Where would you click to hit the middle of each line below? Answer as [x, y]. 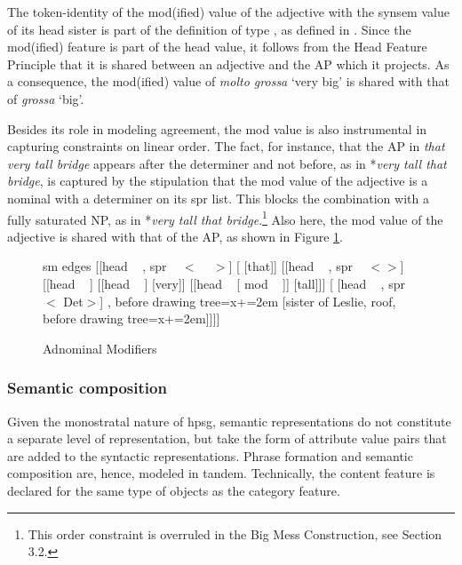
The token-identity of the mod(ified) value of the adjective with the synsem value [228, 12]
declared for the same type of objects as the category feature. [174, 490]
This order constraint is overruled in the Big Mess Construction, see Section [235, 533]
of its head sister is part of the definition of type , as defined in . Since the [209, 29]
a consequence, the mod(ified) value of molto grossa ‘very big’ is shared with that [228, 81]
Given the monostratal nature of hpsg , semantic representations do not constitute [229, 421]
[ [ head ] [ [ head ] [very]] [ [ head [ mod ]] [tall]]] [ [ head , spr [224, 283]
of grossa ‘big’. [46, 98]
